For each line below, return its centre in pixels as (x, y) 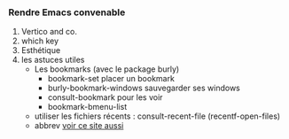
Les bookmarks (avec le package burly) (107, 69)
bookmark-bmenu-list (87, 107)
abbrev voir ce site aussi (79, 126)
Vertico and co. (49, 32)
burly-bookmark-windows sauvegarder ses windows (144, 88)
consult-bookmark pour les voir (105, 97)
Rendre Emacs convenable (67, 12)
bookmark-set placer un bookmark (111, 79)
